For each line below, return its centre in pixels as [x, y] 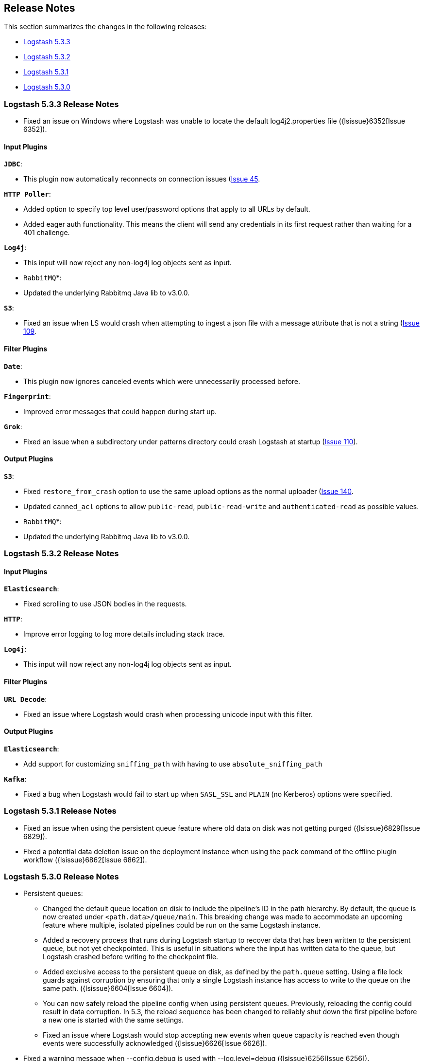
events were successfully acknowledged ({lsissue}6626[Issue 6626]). [155, 1043]
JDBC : [13, 164]
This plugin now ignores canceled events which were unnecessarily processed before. [162, 381]
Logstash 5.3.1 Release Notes [60, 811]
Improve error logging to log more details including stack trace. [124, 634]
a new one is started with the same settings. [113, 1020]
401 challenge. [47, 233]
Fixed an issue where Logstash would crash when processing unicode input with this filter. [168, 714]
